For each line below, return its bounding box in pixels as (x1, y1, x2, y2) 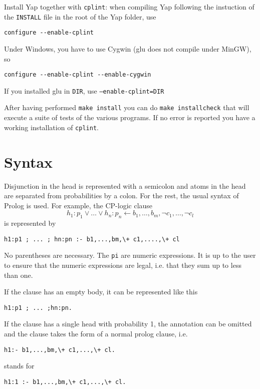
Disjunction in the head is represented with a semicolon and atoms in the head (4, 180, 246, 191)
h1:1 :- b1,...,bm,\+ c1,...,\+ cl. (4, 378, 126, 385)
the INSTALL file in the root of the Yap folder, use (4, 11, 156, 22)
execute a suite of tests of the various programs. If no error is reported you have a (4, 112, 255, 123)
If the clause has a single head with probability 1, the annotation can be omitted (4, 318, 252, 329)
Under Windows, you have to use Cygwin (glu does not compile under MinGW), (4, 43, 251, 54)
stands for (4, 360, 35, 371)
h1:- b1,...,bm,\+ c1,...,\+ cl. (4, 346, 115, 353)
